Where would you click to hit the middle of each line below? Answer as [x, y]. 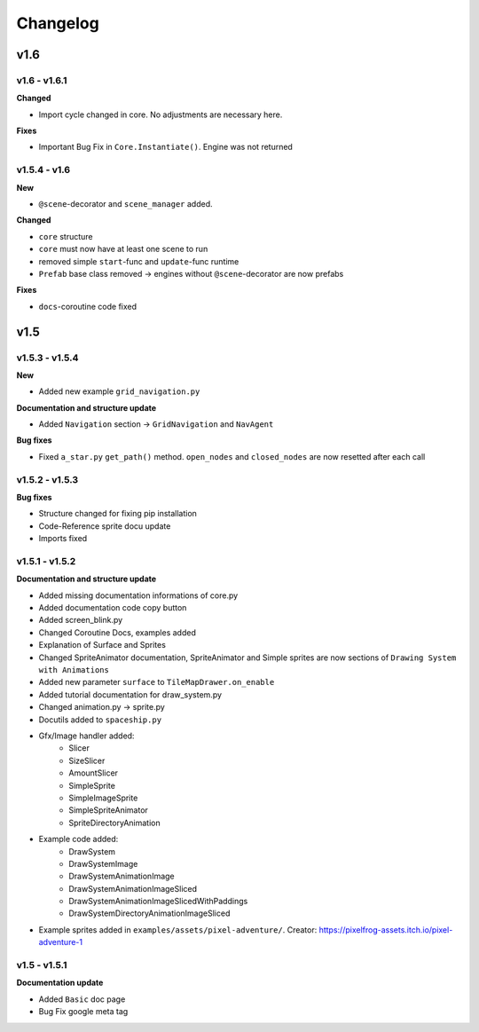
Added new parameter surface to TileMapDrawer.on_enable [157, 682]
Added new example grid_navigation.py [119, 391]
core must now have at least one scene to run [123, 249]
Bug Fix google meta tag [83, 1012]
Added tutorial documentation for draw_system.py [130, 694]
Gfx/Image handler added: [86, 736]
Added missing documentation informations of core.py [138, 595]
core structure [66, 236]
